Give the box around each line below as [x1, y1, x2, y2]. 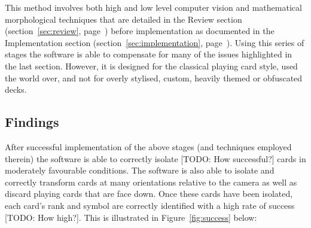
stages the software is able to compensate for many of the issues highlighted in [5, 48, 292, 60]
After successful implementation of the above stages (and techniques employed [5, 140, 292, 153]
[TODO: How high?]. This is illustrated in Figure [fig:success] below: [5, 211, 257, 223]
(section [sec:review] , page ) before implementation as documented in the [5, 25, 275, 37]
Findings [5, 113, 59, 131]
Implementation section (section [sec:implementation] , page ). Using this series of [5, 36, 304, 48]
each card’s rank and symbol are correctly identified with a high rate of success [5, 199, 295, 211]
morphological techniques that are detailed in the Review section [5, 13, 242, 25]
